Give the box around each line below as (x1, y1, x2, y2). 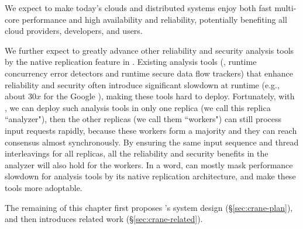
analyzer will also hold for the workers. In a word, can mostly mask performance (5, 158, 293, 171)
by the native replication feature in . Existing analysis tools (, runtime (5, 55, 257, 68)
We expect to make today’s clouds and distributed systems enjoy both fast (5, 2, 272, 13)
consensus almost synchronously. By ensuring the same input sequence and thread (5, 136, 299, 148)
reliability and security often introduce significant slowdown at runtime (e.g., (5, 78, 280, 91)
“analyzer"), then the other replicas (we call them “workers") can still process (5, 113, 282, 125)
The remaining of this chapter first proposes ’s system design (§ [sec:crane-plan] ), (5, 201, 293, 213)
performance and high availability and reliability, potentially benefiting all (22, 13, 287, 25)
